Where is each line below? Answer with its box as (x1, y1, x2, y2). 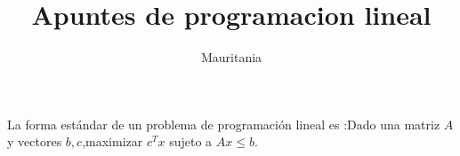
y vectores (7, 132, 62, 151)
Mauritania (200, 48, 262, 66)
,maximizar (82, 132, 143, 151)
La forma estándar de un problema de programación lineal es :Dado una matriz (7, 114, 440, 133)
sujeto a (169, 132, 213, 151)
